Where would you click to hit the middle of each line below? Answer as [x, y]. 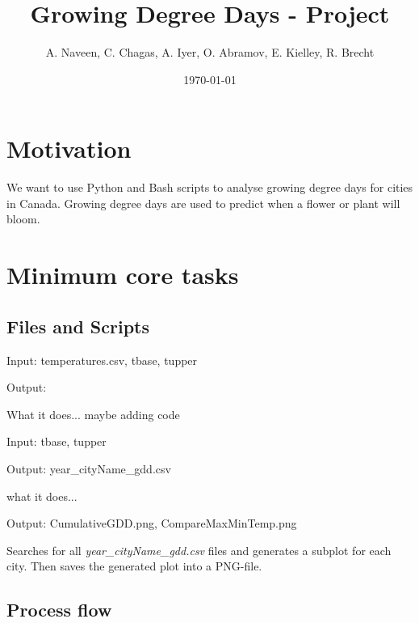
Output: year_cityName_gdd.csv [89, 468]
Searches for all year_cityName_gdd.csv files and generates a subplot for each [199, 550]
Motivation [69, 148]
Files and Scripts [78, 326]
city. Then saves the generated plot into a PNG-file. [134, 566]
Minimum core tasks [123, 275]
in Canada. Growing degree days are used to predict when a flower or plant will [203, 203]
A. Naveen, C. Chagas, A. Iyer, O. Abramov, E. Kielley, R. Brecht [210, 52]
